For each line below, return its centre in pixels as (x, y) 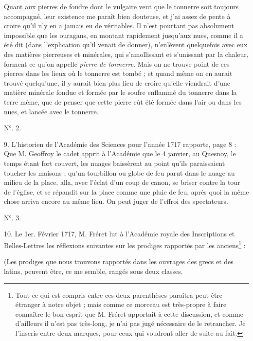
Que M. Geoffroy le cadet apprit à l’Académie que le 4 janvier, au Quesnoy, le (120, 153)
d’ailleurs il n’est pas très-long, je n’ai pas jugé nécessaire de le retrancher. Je (130, 323)
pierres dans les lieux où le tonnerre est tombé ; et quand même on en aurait (118, 73)
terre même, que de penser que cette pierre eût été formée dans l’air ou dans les (123, 101)
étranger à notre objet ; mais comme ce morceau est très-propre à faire (121, 304)
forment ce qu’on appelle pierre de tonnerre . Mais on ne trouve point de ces (117, 63)
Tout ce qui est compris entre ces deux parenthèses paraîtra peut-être (119, 295)
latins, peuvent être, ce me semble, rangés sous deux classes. (93, 271)
